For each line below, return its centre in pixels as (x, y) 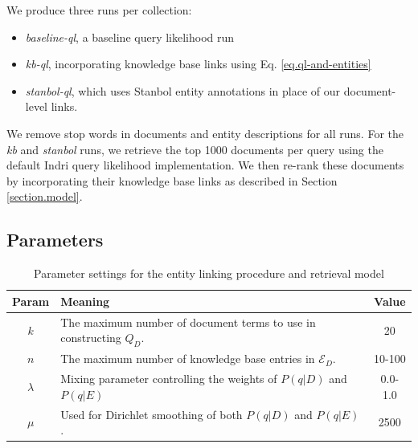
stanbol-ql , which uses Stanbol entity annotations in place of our (183, 90)
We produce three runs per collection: (99, 10)
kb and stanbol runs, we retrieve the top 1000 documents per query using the (195, 149)
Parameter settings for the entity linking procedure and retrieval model (209, 273)
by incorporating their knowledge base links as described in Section (172, 180)
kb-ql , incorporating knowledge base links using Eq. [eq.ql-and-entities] (198, 64)
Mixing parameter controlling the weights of (169, 379)
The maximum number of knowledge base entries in (188, 358)
